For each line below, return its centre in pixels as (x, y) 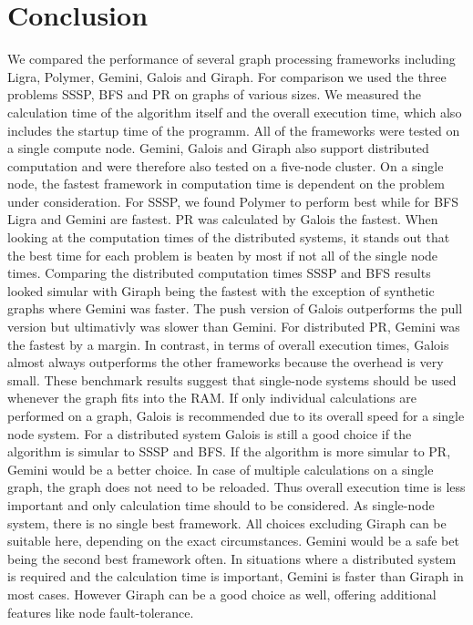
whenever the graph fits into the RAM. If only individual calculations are (212, 398)
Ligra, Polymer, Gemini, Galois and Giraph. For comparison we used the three (227, 76)
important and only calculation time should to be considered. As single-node (221, 504)
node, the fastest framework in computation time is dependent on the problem (226, 184)
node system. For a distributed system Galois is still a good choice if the (210, 433)
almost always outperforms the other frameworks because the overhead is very (226, 362)
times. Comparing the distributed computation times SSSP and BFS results (219, 273)
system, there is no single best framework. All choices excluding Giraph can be (227, 523)
